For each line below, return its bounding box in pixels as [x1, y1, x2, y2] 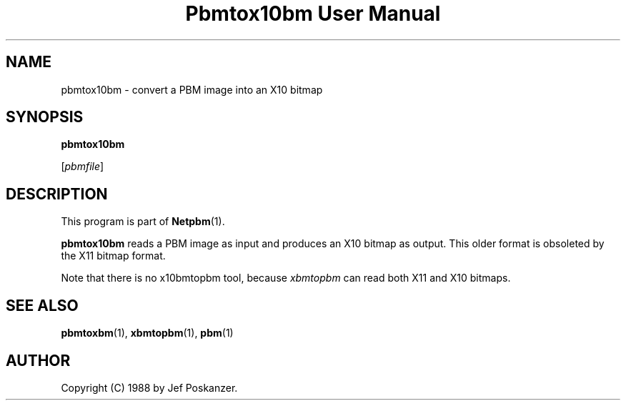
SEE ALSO [6, 296, 79, 315]
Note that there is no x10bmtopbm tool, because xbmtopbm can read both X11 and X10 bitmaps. [61, 272, 511, 284]
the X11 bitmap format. [61, 249, 166, 262]
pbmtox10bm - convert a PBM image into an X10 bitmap [61, 83, 323, 96]
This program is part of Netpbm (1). [61, 215, 225, 228]
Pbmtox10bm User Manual [185, 1, 441, 26]
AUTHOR [6, 351, 71, 370]
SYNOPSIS [6, 108, 84, 127]
